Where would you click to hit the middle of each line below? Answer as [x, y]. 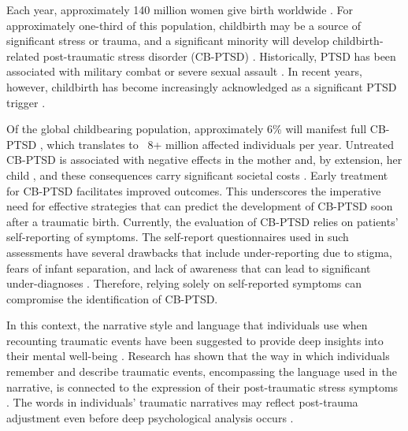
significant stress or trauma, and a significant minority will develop [168, 41]
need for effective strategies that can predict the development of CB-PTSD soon [200, 206]
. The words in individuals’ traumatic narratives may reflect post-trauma [182, 402]
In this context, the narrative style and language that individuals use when [187, 325]
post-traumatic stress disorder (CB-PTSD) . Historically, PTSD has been [219, 56]
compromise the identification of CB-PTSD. [112, 298]
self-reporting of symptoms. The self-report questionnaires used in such [178, 237]
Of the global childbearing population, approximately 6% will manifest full [187, 129]
